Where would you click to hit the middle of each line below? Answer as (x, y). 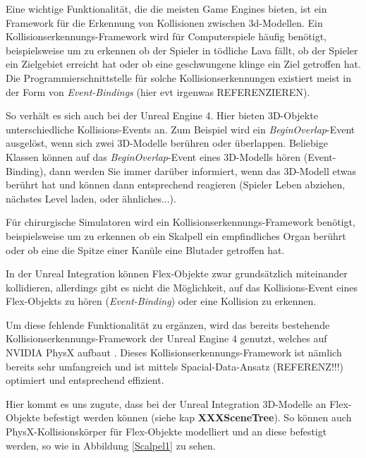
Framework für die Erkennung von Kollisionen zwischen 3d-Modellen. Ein (164, 22)
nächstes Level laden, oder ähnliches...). (91, 198)
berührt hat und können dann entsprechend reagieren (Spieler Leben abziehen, (176, 185)
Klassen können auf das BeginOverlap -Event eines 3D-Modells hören (153, 156)
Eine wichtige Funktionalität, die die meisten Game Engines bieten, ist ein (166, 8)
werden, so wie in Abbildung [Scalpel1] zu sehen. (111, 445)
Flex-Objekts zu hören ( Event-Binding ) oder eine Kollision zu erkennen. (161, 301)
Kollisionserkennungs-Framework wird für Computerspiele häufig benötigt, (166, 36)
